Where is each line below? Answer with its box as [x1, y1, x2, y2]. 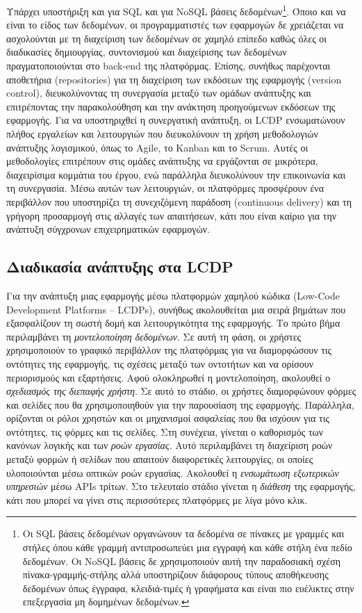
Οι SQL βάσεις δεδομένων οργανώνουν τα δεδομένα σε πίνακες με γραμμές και [22, 526, 345, 541]
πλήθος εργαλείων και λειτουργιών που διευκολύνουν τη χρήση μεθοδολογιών [6, 126, 318, 140]
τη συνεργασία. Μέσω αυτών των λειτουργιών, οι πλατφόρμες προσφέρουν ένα [6, 181, 324, 195]
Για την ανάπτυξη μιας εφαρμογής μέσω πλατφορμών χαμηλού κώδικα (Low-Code [6, 288, 340, 302]
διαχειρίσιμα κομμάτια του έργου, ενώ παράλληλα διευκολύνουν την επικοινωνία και [6, 167, 346, 181]
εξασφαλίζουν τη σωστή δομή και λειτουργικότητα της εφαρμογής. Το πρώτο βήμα [6, 316, 340, 330]
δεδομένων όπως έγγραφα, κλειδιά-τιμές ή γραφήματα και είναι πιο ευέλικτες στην [22, 580, 354, 595]
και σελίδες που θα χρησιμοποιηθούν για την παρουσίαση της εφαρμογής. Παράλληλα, [6, 397, 354, 411]
